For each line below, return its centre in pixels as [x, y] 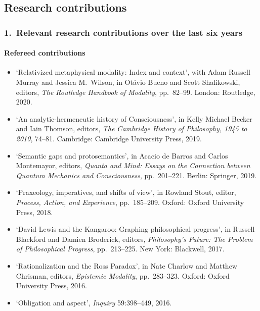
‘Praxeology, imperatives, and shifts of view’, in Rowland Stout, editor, [126, 192]
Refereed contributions [45, 53]
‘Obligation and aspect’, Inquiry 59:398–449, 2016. [94, 302]
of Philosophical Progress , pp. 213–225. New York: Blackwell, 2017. [120, 249]
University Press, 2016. [51, 286]
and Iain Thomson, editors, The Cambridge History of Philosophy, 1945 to [132, 128]
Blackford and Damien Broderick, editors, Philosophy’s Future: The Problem [134, 239]
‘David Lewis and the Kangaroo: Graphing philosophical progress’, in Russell [135, 229]
